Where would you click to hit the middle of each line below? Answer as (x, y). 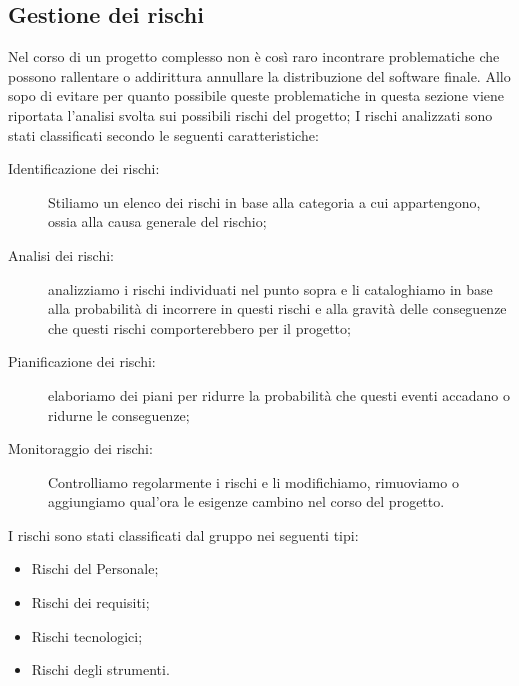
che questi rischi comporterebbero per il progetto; (199, 327)
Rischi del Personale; (95, 568)
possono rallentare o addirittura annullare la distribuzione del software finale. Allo (259, 75)
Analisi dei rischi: (61, 254)
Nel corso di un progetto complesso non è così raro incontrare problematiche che (254, 56)
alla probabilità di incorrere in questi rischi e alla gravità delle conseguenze (277, 308)
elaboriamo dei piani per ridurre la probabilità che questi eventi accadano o (279, 394)
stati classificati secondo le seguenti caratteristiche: (163, 134)
